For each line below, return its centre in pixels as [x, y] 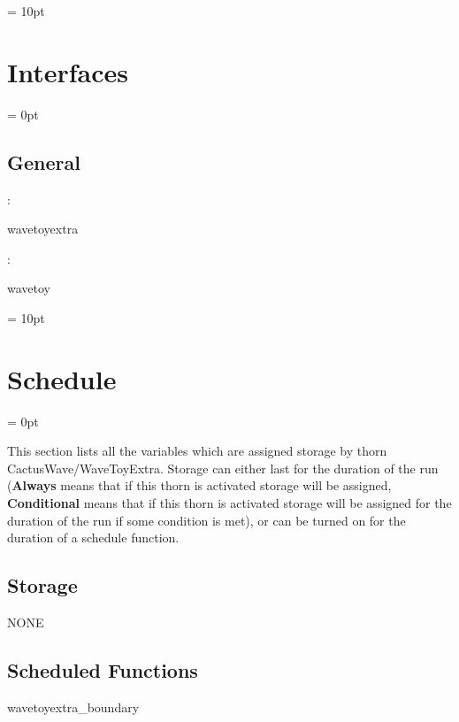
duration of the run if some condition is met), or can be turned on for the [207, 520]
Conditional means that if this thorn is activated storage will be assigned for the [229, 502]
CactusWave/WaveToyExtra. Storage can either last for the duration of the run [223, 468]
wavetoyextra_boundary [73, 707]
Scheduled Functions [103, 669]
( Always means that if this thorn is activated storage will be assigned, [199, 485]
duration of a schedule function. [93, 538]
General [44, 161]
